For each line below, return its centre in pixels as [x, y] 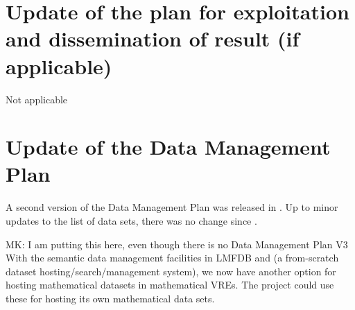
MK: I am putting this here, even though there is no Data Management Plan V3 [177, 244]
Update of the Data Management [168, 147]
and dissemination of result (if [153, 38]
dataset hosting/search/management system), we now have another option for [171, 271]
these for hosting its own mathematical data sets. [110, 298]
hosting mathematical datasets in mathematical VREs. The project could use [170, 285]
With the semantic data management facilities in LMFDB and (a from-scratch [172, 258]
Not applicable [37, 99]
